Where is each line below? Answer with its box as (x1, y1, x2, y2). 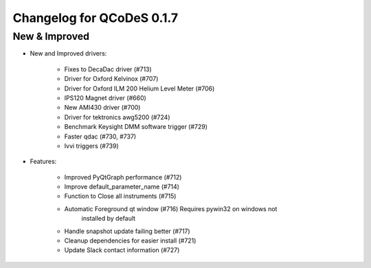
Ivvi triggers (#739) (64, 141, 120, 150)
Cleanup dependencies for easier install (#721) (64, 236, 196, 245)
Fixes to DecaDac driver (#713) (64, 65, 153, 73)
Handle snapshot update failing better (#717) (64, 227, 190, 235)
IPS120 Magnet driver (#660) (64, 93, 147, 102)
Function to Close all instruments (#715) (64, 192, 177, 200)
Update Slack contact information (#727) (64, 246, 180, 254)
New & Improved (12, 30, 89, 42)
